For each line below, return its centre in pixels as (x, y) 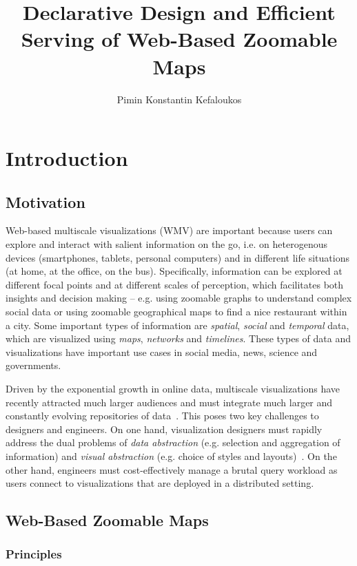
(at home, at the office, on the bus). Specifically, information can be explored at (174, 271)
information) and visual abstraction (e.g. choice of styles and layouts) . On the (171, 455)
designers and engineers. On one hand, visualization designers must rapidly (164, 429)
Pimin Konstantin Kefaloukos (179, 99)
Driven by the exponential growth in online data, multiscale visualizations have (173, 389)
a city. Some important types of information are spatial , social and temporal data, (177, 325)
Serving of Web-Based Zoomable (179, 39)
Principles (34, 554)
